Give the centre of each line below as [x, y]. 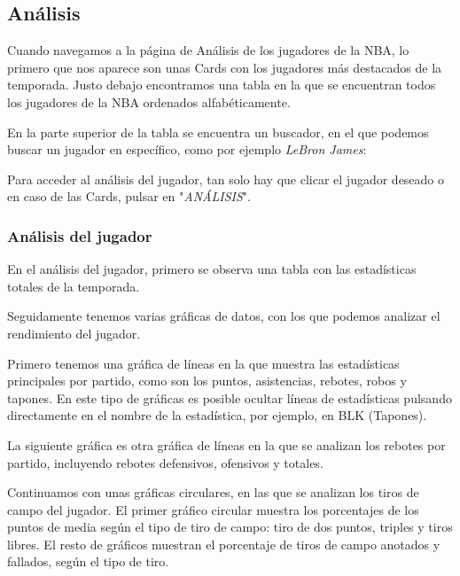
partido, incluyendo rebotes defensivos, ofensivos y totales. [165, 462]
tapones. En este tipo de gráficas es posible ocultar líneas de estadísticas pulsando [230, 397]
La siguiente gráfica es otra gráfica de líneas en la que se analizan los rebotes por [226, 444]
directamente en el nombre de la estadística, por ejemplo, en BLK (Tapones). [217, 415]
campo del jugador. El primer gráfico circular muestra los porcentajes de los [213, 509]
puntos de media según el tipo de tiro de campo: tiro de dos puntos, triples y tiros [230, 527]
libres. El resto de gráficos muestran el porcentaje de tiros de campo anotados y [224, 544]
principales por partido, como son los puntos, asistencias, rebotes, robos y [207, 381]
